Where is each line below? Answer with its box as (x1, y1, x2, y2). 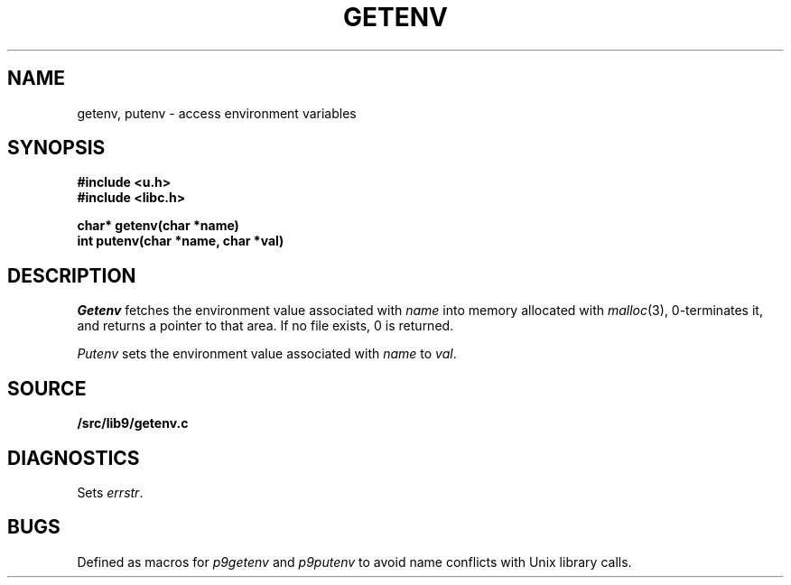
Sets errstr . (77, 484, 144, 500)
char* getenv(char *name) (77, 218, 239, 234)
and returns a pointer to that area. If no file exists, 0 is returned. (77, 318, 454, 334)
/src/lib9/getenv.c (77, 415, 189, 432)
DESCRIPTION (7, 264, 136, 287)
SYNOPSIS (7, 136, 106, 160)
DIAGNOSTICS (7, 446, 140, 469)
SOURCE (7, 376, 87, 400)
